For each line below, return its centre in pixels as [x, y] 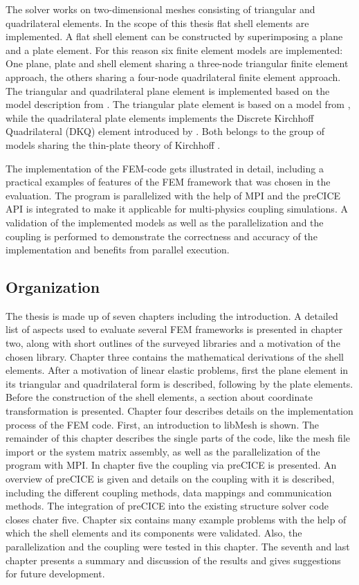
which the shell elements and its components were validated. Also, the [154, 533]
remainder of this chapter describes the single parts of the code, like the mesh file [178, 438]
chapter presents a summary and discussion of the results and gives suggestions [173, 560]
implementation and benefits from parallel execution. [118, 250]
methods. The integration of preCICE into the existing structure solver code [167, 506]
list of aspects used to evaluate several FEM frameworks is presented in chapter [174, 329]
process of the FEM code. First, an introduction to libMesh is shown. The [163, 424]
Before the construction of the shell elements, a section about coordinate [159, 397]
